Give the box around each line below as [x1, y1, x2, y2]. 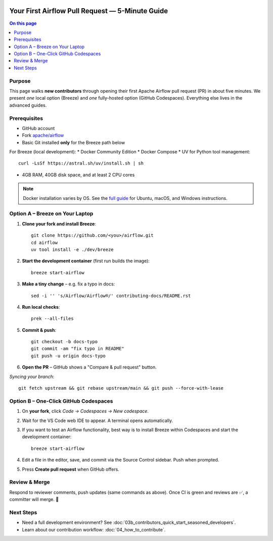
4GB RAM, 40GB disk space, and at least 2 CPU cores [22, 172, 135, 178]
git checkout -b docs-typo [31, 339, 98, 345]
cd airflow [31, 239, 58, 245]
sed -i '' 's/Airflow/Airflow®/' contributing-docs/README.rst [31, 293, 191, 299]
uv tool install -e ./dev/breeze [31, 246, 114, 253]
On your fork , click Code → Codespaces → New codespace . [22, 408, 149, 414]
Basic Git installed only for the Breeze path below [22, 139, 125, 145]
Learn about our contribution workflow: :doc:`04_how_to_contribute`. [22, 526, 166, 532]
